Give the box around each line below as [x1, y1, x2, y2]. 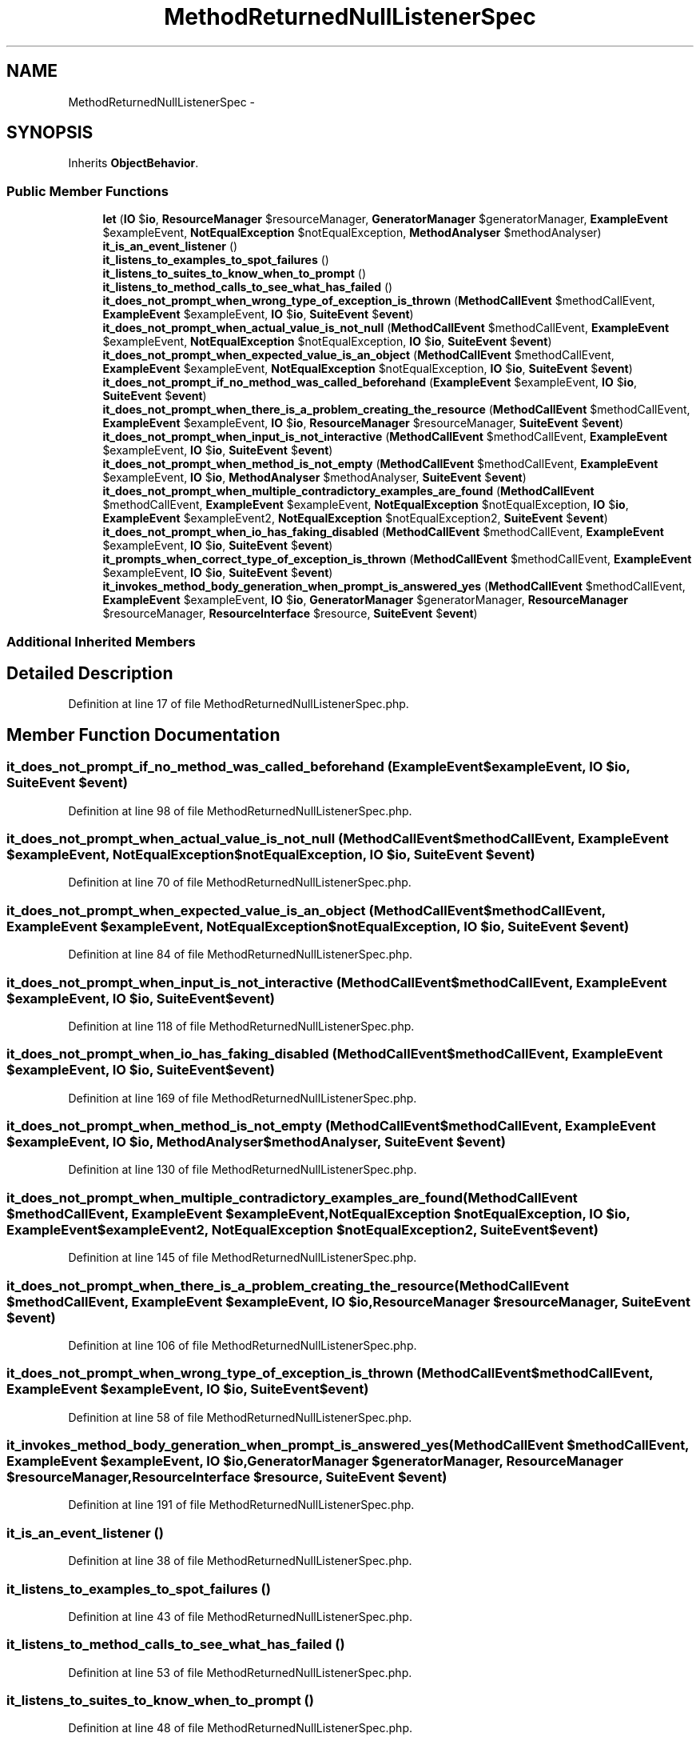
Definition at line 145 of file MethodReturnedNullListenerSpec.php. [68, 1251, 417, 1265]
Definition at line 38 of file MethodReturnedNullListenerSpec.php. [68, 1554, 412, 1568]
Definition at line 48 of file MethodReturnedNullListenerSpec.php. [68, 1721, 412, 1735]
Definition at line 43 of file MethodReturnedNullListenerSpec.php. [68, 1609, 412, 1623]
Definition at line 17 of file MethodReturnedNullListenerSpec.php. [68, 697, 409, 711]
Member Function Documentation [6, 724, 280, 745]
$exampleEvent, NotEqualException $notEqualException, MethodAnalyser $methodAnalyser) [102, 226, 602, 240]
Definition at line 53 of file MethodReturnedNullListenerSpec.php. [68, 1665, 412, 1679]
